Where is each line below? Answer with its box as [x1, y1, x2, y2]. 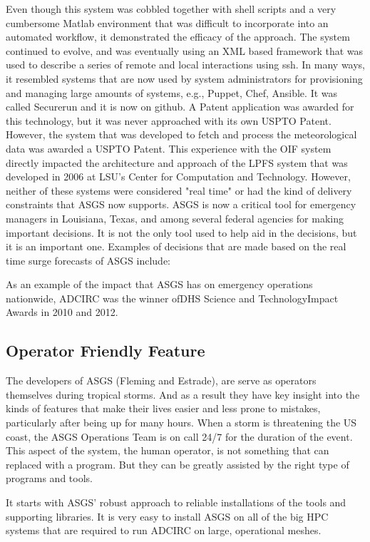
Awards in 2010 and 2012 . [6, 305, 118, 319]
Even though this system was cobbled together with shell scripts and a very [6, 1, 336, 16]
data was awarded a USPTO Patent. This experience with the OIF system [6, 140, 332, 155]
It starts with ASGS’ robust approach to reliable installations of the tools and [6, 495, 346, 510]
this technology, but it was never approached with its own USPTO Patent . [6, 113, 332, 128]
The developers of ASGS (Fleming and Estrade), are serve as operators [6, 373, 317, 388]
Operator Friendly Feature [6, 339, 205, 362]
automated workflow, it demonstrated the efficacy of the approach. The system [6, 29, 350, 44]
